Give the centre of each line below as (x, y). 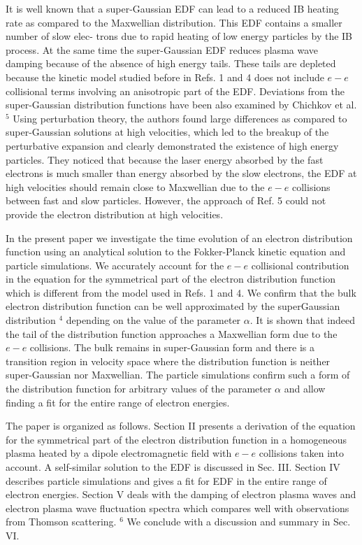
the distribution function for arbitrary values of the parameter (139, 389)
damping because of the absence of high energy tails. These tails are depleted (171, 63)
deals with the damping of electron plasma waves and (241, 494)
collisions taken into (301, 453)
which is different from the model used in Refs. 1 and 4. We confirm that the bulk (181, 292)
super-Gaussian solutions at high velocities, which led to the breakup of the (167, 132)
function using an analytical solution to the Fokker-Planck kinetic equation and (176, 252)
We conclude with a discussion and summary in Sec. (239, 522)
